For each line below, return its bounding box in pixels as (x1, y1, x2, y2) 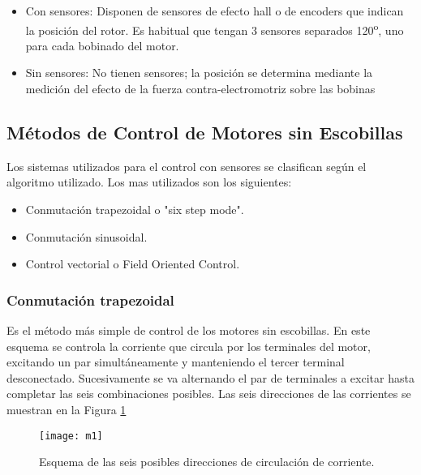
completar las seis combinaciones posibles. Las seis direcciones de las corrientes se (6, 385, 411, 402)
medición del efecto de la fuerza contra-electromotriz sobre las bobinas (25, 80, 376, 97)
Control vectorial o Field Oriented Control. (25, 255, 240, 272)
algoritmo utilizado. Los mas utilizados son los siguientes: (6, 173, 292, 190)
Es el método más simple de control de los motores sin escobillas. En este (6, 322, 371, 339)
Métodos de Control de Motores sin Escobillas (6, 120, 403, 145)
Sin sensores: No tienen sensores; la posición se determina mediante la (25, 64, 373, 81)
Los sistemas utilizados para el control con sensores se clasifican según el (6, 157, 367, 174)
